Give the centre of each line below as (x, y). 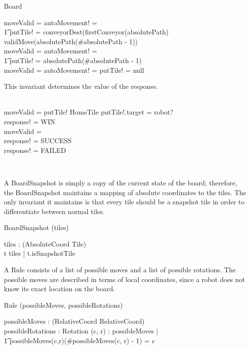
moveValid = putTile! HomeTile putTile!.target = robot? (89, 112)
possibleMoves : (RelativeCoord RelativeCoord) (74, 321)
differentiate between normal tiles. (55, 211)
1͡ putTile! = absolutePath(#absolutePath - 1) (73, 60)
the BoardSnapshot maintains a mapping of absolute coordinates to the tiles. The (125, 192)
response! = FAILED (35, 150)
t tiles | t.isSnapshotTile (40, 253)
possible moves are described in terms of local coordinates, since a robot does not (125, 279)
